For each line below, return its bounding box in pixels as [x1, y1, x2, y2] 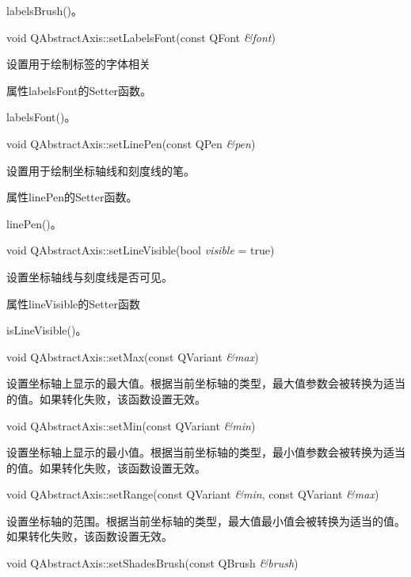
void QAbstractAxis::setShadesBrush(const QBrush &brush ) [6, 555, 299, 571]
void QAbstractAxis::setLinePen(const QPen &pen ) [6, 135, 256, 151]
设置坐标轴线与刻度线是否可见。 [6, 268, 173, 285]
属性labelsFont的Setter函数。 [6, 82, 152, 98]
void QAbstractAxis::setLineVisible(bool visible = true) [6, 242, 275, 258]
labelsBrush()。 [6, 2, 83, 18]
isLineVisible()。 [6, 322, 87, 338]
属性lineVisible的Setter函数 [6, 295, 140, 311]
